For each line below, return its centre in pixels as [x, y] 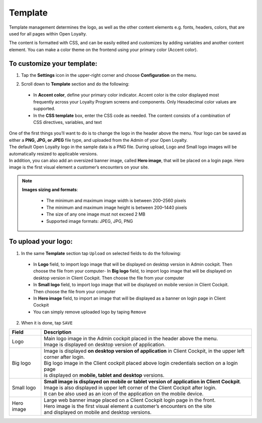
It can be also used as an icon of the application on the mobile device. [124, 394]
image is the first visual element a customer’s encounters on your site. [79, 167]
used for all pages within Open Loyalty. [48, 34]
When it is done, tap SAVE [47, 323]
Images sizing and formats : [50, 190]
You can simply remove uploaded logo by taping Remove [90, 312]
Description [58, 332]
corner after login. [64, 357]
